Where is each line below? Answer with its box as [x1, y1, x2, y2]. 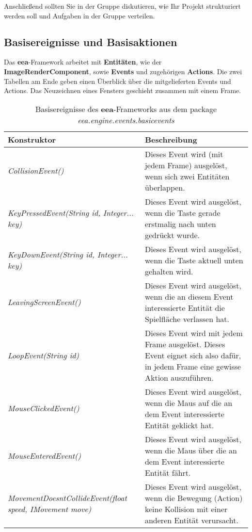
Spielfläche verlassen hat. [144, 313, 229, 324]
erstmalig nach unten [144, 218, 216, 229]
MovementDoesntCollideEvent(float [8, 492, 127, 503]
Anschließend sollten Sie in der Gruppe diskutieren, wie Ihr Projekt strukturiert [4, 1, 241, 11]
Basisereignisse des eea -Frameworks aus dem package [35, 103, 217, 114]
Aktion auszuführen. [144, 371, 214, 383]
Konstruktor [8, 133, 56, 145]
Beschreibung [144, 133, 197, 145]
